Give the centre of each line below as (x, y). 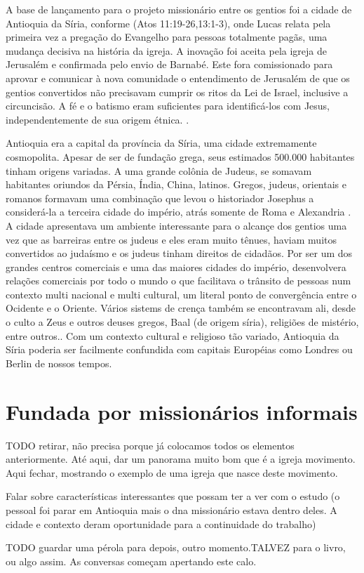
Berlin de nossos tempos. (59, 363)
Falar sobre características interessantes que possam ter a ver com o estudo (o (173, 496)
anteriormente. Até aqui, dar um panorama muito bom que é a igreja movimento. (181, 459)
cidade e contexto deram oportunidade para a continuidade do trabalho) (161, 523)
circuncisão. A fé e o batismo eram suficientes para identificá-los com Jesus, (168, 106)
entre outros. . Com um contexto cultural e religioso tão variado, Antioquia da (173, 335)
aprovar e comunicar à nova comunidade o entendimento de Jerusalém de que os (178, 78)
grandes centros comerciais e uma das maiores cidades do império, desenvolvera (176, 266)
